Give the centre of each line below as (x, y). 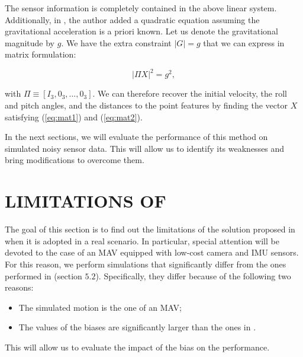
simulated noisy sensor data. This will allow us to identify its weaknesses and (145, 148)
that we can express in (244, 42)
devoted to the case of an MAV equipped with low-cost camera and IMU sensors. (152, 252)
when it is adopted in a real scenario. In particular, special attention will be (142, 240)
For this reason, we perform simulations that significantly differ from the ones (146, 264)
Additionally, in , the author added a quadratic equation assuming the (132, 19)
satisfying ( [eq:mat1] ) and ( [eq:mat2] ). (74, 117)
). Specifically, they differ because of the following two (193, 275)
